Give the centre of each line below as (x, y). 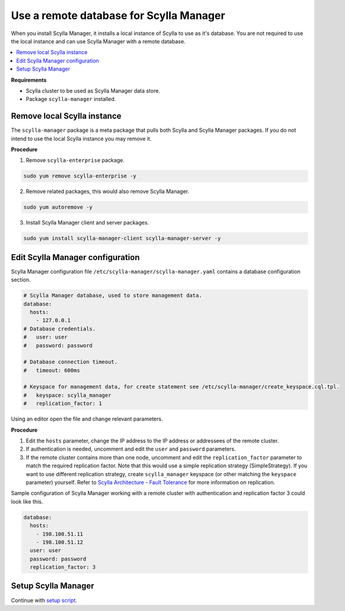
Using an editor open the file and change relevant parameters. (87, 419)
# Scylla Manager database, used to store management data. (113, 296)
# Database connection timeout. (71, 362)
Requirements (29, 80)
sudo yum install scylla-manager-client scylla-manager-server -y (122, 238)
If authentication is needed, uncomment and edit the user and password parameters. (131, 449)
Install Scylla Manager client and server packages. (88, 223)
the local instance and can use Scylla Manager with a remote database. (98, 41)
